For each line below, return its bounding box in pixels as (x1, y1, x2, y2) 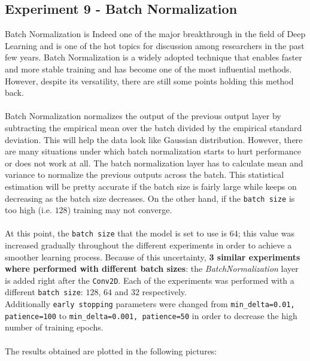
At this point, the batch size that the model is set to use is (5, 227, 227, 239)
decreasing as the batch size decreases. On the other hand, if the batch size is (5, 192, 295, 204)
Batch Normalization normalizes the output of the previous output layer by (5, 110, 281, 122)
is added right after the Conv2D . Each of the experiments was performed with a (5, 274, 294, 286)
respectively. (142, 286, 187, 298)
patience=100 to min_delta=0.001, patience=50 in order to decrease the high (5, 309, 297, 321)
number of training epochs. (5, 321, 104, 333)
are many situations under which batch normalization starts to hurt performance (5, 145, 301, 157)
